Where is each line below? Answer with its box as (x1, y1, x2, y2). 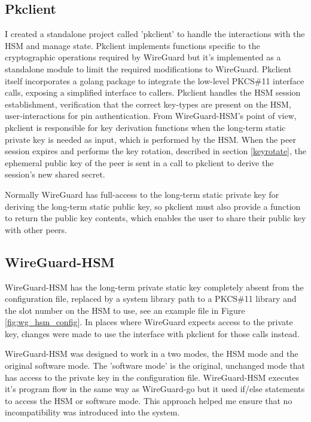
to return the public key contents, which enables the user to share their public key (5, 212, 306, 224)
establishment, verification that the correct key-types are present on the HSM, (5, 97, 291, 110)
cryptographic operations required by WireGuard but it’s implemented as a (5, 51, 281, 63)
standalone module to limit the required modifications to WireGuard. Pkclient (5, 62, 292, 75)
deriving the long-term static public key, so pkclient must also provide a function (5, 200, 301, 212)
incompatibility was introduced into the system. (5, 406, 180, 418)
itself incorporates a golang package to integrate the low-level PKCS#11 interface (5, 74, 304, 87)
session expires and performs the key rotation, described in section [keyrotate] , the (5, 145, 306, 157)
